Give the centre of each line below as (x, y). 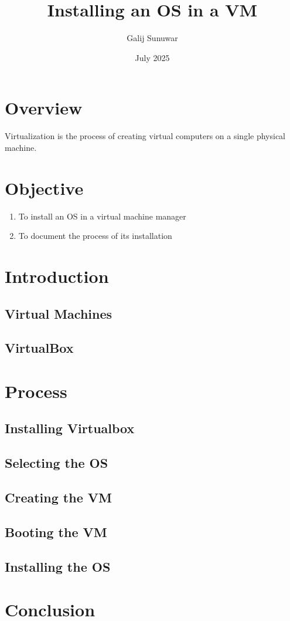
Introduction (57, 276)
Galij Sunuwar (152, 38)
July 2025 (152, 57)
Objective (44, 188)
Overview (44, 108)
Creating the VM (58, 497)
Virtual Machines (59, 313)
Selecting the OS (57, 463)
